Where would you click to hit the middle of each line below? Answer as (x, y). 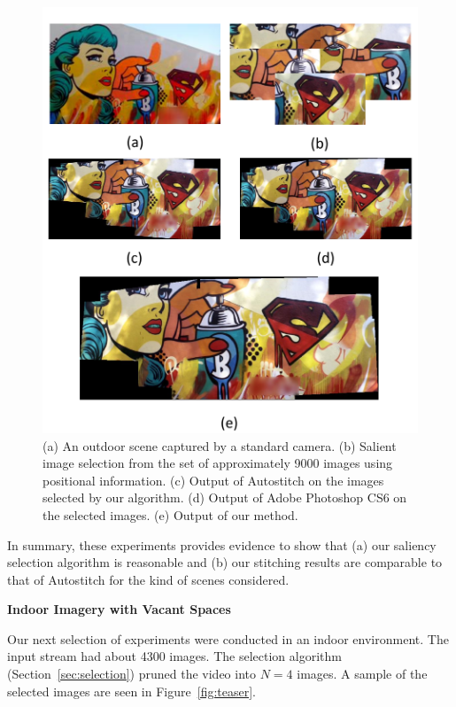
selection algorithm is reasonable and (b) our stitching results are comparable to (225, 562)
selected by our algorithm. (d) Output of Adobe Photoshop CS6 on (225, 497)
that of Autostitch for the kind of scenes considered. (148, 579)
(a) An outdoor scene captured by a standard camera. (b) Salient (220, 445)
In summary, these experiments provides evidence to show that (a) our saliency (222, 544)
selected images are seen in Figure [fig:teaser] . (131, 691)
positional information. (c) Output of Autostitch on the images (213, 480)
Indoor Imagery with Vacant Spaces (119, 609)
